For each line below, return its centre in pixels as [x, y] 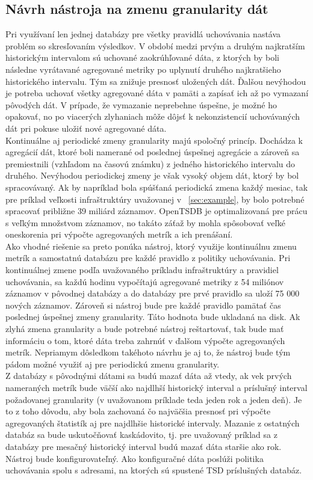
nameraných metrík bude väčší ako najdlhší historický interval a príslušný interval [156, 388]
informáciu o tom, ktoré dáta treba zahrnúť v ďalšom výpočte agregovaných [145, 340]
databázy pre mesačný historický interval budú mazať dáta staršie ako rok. [144, 446]
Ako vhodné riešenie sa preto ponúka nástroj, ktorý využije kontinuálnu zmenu [151, 246]
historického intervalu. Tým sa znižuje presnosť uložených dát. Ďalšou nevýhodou [156, 81]
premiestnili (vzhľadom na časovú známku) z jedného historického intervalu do [150, 163]
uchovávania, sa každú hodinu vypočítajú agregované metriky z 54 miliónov [145, 281]
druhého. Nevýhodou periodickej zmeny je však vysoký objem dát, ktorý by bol [152, 175]
